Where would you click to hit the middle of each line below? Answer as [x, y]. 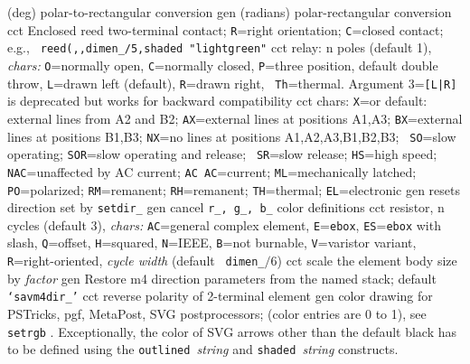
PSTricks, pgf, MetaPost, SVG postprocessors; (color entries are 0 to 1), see [217, 314]
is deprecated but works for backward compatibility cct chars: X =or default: [217, 101]
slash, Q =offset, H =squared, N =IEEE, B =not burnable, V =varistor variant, [212, 243]
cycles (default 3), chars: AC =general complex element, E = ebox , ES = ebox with [224, 224]
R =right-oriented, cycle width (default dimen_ [136, 261]
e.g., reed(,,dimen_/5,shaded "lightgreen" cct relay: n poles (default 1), [220, 47]
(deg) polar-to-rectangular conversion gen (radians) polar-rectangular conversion [230, 12]
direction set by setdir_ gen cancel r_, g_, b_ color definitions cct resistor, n [226, 207]
